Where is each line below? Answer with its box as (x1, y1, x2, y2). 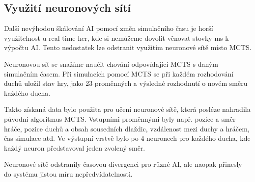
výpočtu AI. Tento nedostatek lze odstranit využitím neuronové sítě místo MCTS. (4, 42, 252, 52)
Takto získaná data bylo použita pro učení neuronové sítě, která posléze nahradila (4, 104, 251, 114)
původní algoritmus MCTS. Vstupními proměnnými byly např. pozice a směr (4, 113, 236, 124)
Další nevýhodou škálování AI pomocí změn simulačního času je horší (4, 23, 213, 33)
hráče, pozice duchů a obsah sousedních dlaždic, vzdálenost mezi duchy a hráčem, (4, 123, 250, 133)
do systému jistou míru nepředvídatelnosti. (4, 168, 133, 179)
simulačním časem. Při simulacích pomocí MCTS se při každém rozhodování (4, 68, 234, 78)
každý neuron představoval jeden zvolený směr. (4, 142, 145, 153)
